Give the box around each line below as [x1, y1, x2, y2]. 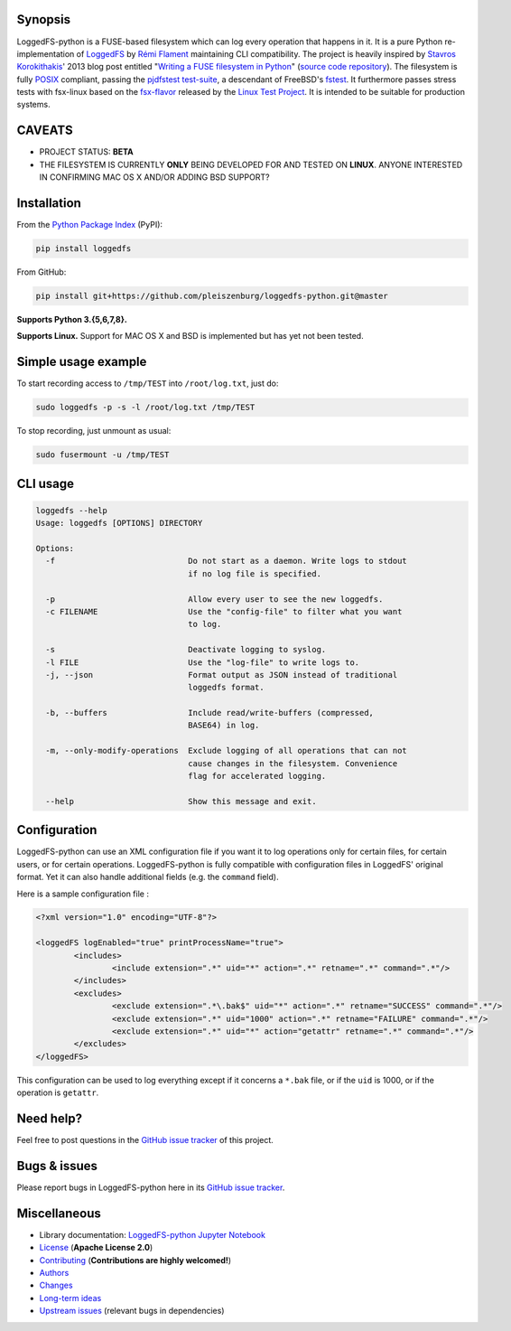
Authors [39, 1268, 70, 1279]
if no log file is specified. [188, 568, 322, 578]
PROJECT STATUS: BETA [39, 146, 135, 157]
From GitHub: [16, 267, 67, 277]
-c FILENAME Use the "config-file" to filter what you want [45, 606, 403, 616]
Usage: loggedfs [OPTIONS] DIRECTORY [35, 518, 203, 529]
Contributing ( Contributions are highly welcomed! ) [39, 1254, 232, 1265]
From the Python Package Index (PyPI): [16, 220, 163, 230]
